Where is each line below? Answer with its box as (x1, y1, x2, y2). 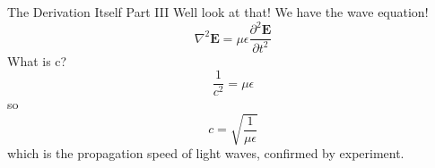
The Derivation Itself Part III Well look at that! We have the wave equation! (7, 3, 429, 21)
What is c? (7, 51, 67, 70)
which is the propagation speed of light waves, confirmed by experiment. (7, 144, 405, 163)
